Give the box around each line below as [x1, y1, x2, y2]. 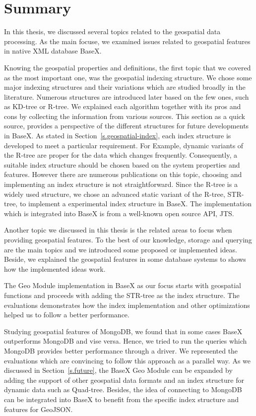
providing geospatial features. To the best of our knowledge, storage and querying [4, 235, 252, 244]
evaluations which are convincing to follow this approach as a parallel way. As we [4, 355, 251, 365]
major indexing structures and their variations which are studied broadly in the [4, 82, 246, 92]
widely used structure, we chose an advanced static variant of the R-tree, [4, 188, 225, 199]
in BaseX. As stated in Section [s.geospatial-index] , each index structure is [4, 130, 231, 141]
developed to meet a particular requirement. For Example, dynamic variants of [4, 140, 244, 150]
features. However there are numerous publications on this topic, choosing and [4, 169, 242, 179]
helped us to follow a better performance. [4, 309, 129, 320]
